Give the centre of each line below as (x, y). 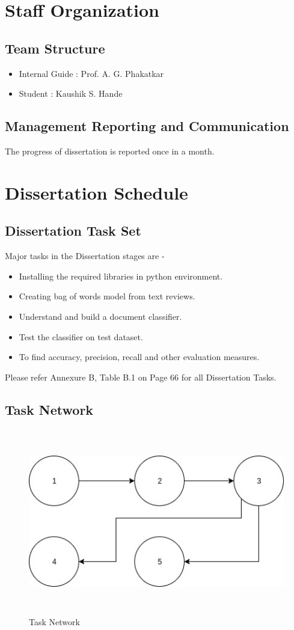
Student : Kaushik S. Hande (71, 93)
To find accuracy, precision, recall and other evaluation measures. (139, 357)
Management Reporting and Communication (147, 126)
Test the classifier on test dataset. (81, 336)
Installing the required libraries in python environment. (121, 276)
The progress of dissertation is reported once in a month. (110, 151)
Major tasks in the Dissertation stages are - (85, 256)
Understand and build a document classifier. (100, 316)
